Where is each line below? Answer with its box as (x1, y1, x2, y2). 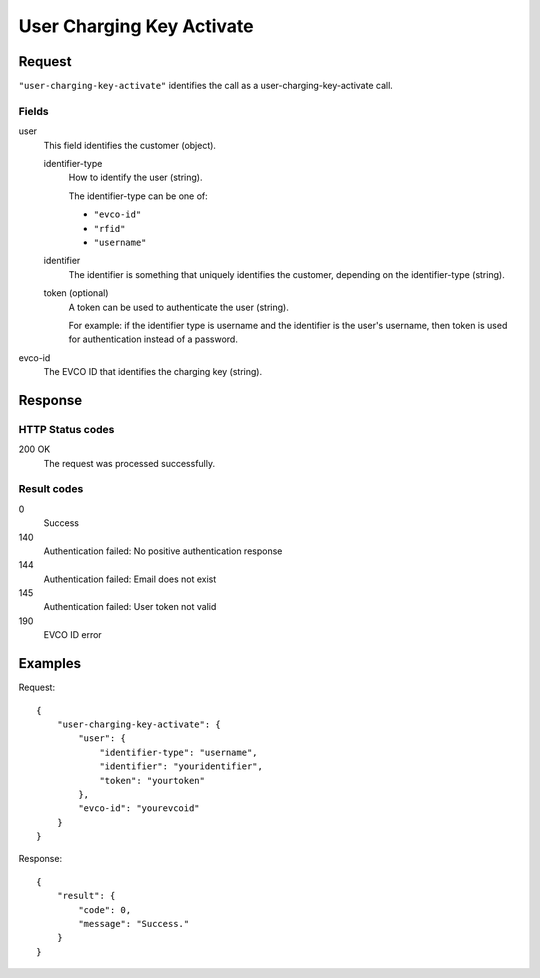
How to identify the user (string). (68, 171, 203, 184)
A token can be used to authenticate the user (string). (68, 301, 289, 313)
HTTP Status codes (18, 422, 115, 436)
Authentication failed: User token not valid (43, 601, 217, 613)
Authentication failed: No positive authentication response (43, 545, 283, 557)
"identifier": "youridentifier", (99, 761, 264, 772)
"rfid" (93, 223, 126, 234)
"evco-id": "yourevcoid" (78, 803, 200, 814)
